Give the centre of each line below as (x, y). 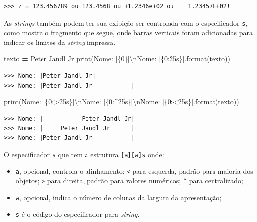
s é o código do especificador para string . (78, 214)
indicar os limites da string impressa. (60, 42)
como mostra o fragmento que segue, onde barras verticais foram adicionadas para (128, 32)
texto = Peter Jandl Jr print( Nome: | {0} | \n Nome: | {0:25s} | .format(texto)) (117, 59)
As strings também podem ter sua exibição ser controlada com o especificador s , (126, 22)
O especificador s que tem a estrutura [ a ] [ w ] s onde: (84, 154)
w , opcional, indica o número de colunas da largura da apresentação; (119, 197)
